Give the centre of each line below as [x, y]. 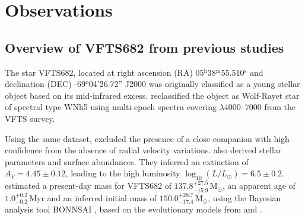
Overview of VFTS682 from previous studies [144, 47]
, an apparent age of [259, 186]
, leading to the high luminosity [123, 173]
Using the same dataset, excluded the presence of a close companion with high [147, 138]
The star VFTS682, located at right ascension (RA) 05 [104, 72]
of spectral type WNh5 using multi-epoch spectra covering [111, 107]
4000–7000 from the [260, 107]
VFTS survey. [30, 118]
